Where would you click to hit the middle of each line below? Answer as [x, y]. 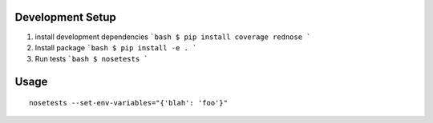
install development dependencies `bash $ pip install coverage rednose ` [173, 37]
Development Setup [65, 17]
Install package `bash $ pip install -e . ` [116, 47]
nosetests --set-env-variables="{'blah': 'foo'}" [129, 103]
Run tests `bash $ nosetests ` [91, 59]
